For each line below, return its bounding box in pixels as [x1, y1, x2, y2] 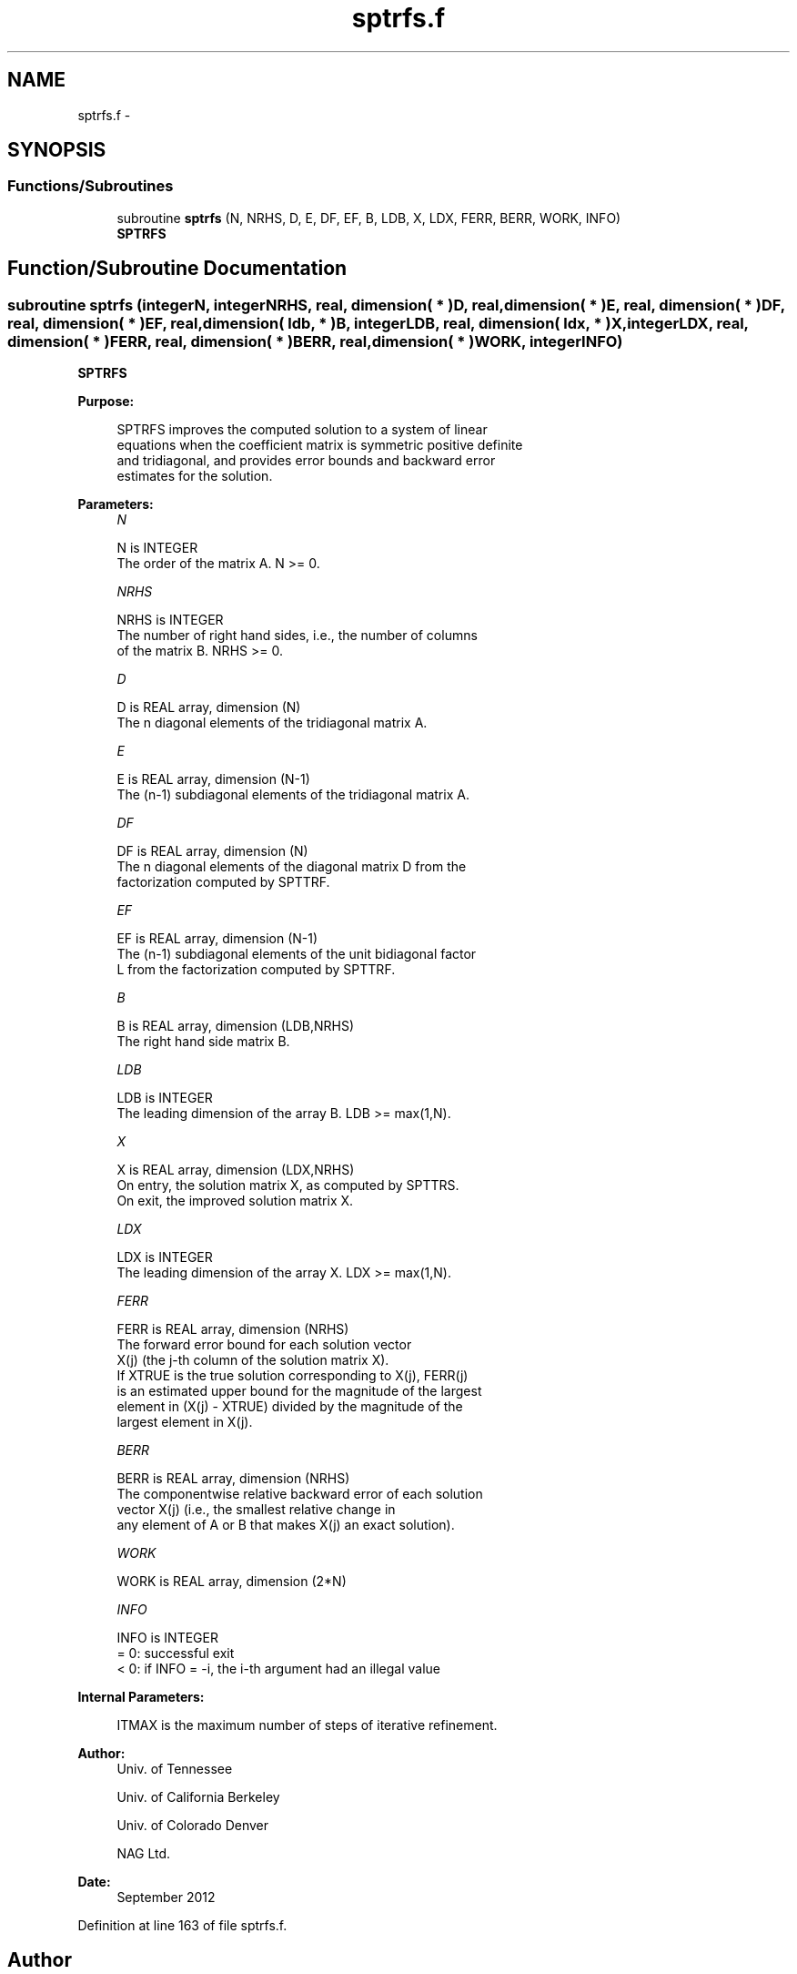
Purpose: [77, 393, 135, 410]
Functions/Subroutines [7, 177, 174, 196]
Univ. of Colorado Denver [116, 1817, 269, 1834]
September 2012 [116, 1889, 216, 1906]
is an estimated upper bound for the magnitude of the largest [116, 1383, 482, 1399]
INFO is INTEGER [116, 1630, 218, 1646]
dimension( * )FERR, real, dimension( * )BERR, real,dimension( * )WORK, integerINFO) [7, 331, 623, 351]
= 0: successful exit [116, 1645, 235, 1662]
